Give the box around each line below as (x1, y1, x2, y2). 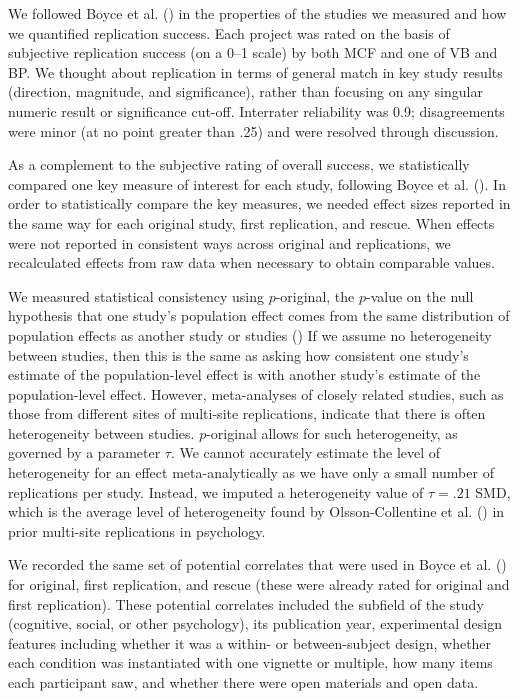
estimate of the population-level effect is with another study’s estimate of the (8, 364, 481, 385)
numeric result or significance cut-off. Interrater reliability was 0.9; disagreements (8, 100, 505, 121)
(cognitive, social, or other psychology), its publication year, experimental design (8, 613, 502, 634)
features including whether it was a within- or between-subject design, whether (8, 632, 492, 653)
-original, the (275, 285, 355, 306)
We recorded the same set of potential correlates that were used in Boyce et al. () (8, 554, 507, 575)
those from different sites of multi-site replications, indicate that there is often (8, 403, 486, 424)
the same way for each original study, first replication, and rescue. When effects (8, 212, 495, 233)
